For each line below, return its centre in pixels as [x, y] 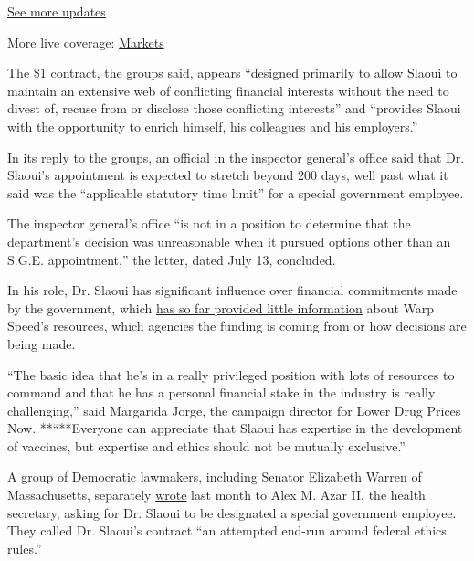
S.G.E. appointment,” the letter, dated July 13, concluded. [172, 259]
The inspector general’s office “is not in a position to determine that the [209, 223]
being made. [42, 343]
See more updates [57, 11]
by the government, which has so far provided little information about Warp [221, 307]
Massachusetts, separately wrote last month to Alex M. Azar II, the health [216, 495]
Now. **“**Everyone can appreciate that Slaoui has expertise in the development [235, 428]
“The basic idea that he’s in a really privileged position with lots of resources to [231, 374]
